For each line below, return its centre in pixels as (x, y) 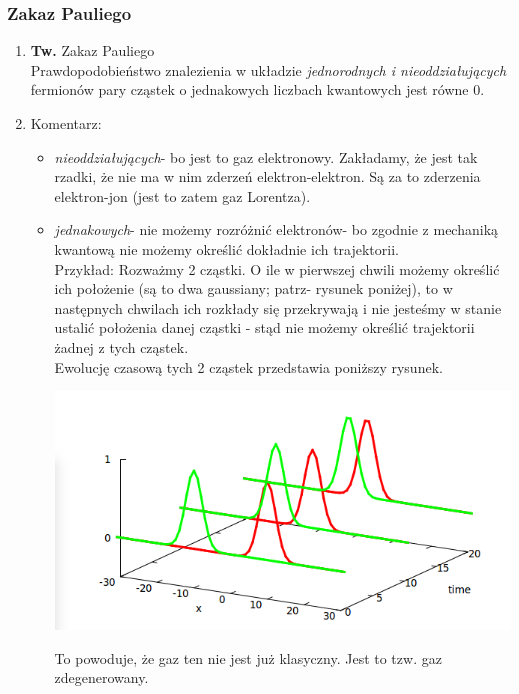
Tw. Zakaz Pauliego (92, 50)
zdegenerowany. (101, 677)
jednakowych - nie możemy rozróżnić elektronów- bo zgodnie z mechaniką (276, 229)
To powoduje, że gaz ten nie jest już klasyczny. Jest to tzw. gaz (248, 657)
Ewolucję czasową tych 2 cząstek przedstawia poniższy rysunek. (248, 366)
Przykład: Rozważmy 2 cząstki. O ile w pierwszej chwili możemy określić (277, 268)
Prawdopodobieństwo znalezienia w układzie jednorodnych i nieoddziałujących (268, 69)
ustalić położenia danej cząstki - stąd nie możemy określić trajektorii (264, 327)
